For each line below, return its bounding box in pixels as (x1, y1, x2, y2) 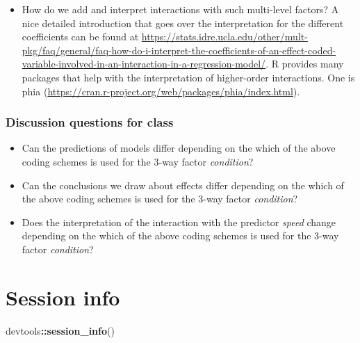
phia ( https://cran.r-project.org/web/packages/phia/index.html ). (22, 83, 300, 98)
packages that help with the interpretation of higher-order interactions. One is (22, 70, 355, 84)
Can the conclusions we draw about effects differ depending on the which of (22, 177, 344, 192)
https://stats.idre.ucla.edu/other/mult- (141, 29, 308, 44)
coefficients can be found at (22, 29, 139, 44)
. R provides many (265, 56, 344, 71)
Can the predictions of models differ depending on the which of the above (22, 141, 336, 155)
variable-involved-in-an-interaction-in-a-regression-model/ (22, 56, 266, 71)
